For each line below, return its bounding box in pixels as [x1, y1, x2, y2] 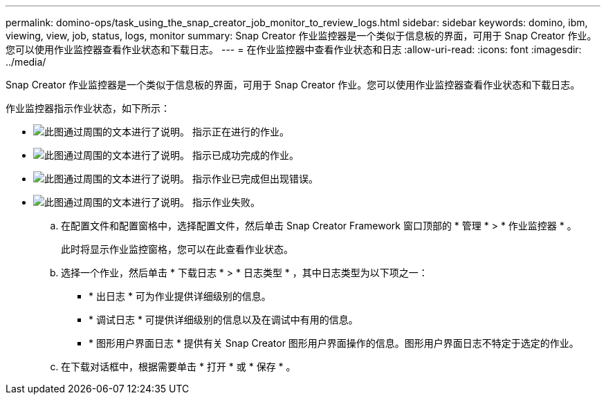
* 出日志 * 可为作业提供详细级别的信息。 [89, 290, 271, 302]
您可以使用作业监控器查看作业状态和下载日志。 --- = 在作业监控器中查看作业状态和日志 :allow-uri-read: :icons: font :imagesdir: [6, 44, 582, 55]
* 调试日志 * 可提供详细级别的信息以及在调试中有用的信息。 [89, 314, 358, 325]
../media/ [6, 56, 46, 68]
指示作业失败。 [192, 196, 260, 208]
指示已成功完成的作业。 [192, 149, 299, 161]
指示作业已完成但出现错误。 [192, 173, 318, 184]
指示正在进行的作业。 [192, 126, 289, 137]
